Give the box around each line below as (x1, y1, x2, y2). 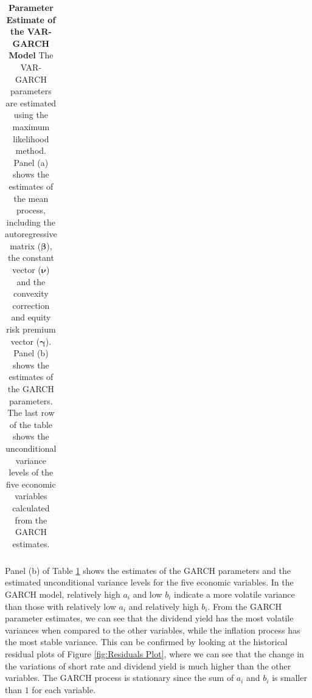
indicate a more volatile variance (173, 588, 295, 600)
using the (13, 108, 48, 121)
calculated (12, 501, 50, 514)
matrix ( (10, 239, 41, 252)
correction (12, 299, 50, 311)
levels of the (9, 466, 54, 479)
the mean (13, 192, 49, 204)
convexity (13, 287, 49, 300)
